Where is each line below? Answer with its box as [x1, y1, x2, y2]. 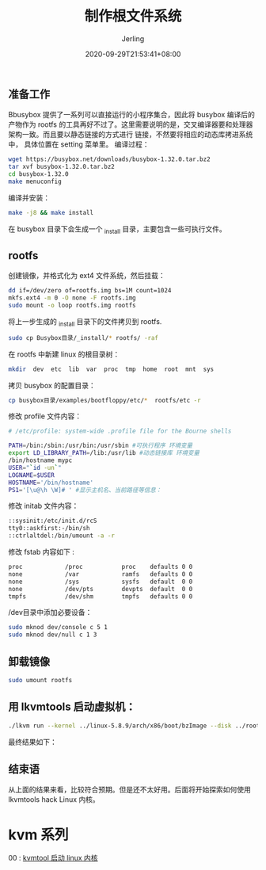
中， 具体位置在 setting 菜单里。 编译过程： [8, 139, 150, 149]
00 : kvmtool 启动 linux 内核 [8, 853, 98, 863]
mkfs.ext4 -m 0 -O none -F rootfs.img [8, 294, 136, 302]
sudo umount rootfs [8, 676, 73, 684]
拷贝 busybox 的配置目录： [8, 380, 97, 390]
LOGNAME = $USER [8, 471, 55, 479]
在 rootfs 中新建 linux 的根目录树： [8, 349, 120, 359]
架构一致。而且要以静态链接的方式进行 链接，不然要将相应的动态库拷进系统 [8, 130, 253, 139]
